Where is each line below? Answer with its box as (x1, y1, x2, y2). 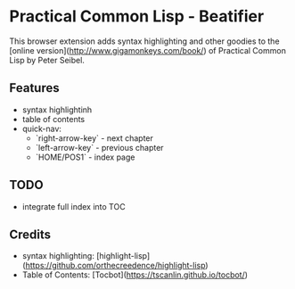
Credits (9, 227, 52, 242)
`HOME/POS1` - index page (35, 152, 135, 162)
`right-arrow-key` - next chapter (35, 132, 154, 144)
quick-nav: (21, 123, 62, 134)
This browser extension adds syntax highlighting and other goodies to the (9, 36, 280, 46)
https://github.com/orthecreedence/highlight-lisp (25, 260, 206, 271)
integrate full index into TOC (21, 201, 127, 211)
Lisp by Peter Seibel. (9, 54, 85, 65)
